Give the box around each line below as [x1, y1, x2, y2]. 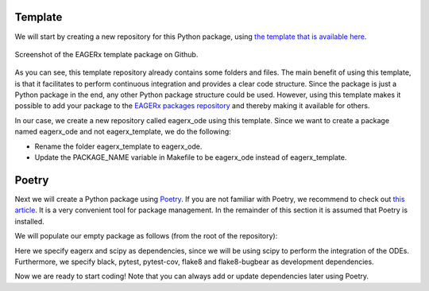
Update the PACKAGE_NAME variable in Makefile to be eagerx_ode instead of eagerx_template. [34, 153, 347, 162]
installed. [14, 216, 45, 226]
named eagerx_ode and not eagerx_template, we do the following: [14, 127, 232, 137]
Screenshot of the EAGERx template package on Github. [14, 49, 199, 59]
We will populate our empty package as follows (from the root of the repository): [14, 231, 278, 241]
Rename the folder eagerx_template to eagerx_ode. [34, 142, 203, 151]
